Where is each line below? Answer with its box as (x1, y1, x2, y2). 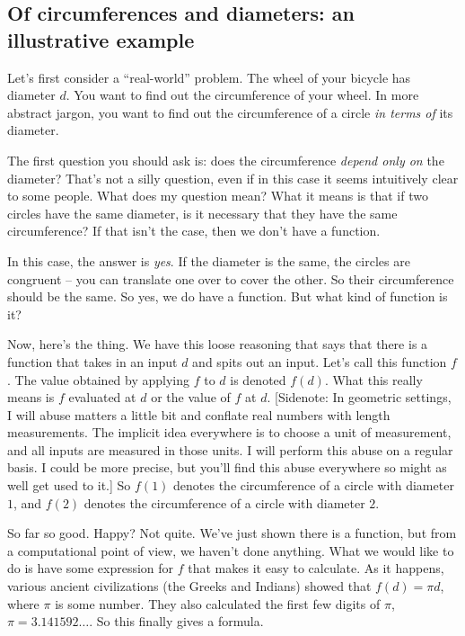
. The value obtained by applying (7, 370, 190, 389)
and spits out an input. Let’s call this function (192, 352, 447, 371)
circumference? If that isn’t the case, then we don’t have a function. (7, 221, 381, 240)
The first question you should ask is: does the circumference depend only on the (7, 150, 444, 169)
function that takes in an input (7, 352, 178, 371)
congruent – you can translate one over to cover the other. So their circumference (7, 269, 454, 288)
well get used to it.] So (7, 476, 131, 495)
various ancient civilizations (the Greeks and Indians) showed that (7, 577, 372, 596)
